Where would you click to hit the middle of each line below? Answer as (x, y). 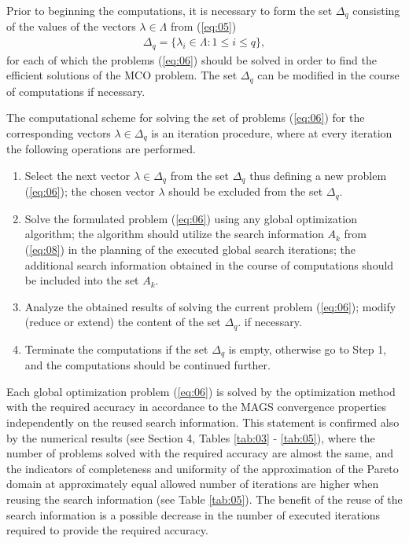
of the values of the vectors (71, 26)
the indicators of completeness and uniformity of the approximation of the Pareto (203, 468)
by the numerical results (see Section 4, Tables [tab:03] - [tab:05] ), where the (191, 437)
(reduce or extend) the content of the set (123, 322)
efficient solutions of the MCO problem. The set (122, 75)
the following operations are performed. (101, 149)
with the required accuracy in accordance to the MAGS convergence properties (197, 407)
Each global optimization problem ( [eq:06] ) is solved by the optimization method (201, 391)
